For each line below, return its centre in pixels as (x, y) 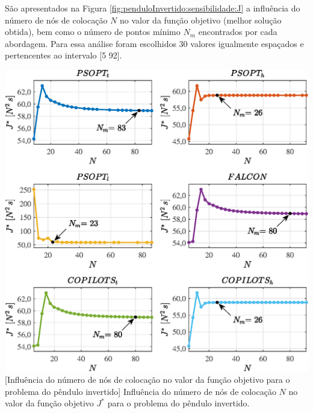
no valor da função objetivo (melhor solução (201, 20)
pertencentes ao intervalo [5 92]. (64, 55)
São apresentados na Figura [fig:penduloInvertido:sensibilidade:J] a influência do (153, 8)
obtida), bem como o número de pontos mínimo (93, 32)
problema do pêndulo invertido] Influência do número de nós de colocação (141, 391)
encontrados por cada (238, 32)
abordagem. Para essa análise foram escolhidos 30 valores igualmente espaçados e (154, 43)
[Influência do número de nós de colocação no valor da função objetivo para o (147, 380)
